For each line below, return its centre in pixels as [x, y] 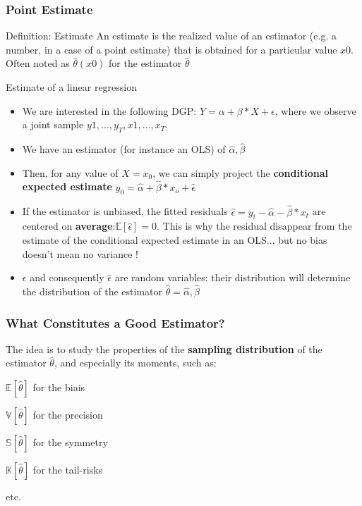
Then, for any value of [70, 172]
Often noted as [38, 63]
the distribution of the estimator [92, 291]
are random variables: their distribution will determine [233, 277]
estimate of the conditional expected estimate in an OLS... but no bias [175, 240]
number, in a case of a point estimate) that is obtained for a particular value [171, 49]
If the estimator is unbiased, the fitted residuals [125, 211]
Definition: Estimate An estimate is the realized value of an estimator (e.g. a [171, 36]
